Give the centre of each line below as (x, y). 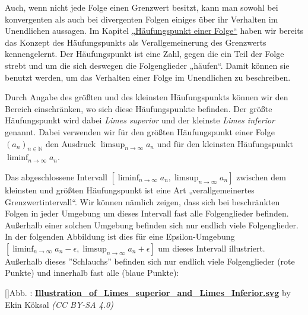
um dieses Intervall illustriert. (212, 248)
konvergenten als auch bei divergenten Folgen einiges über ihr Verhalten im (142, 19)
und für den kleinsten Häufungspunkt (225, 143)
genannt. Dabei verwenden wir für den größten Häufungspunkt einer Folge (140, 131)
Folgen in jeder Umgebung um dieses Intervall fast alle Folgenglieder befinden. (147, 213)
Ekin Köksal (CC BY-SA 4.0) (59, 304)
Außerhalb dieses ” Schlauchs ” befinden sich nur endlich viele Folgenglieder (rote (150, 261)
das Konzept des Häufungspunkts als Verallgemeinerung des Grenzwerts (136, 42)
